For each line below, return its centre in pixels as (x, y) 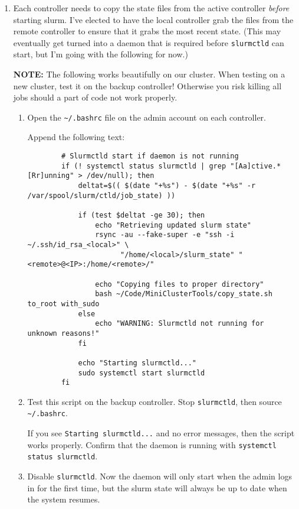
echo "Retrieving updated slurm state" (173, 225)
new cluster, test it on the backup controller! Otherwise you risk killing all (147, 85)
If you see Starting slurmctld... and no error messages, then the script (161, 433)
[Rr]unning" (51, 176)
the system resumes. (64, 499)
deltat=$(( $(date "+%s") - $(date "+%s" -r (167, 186)
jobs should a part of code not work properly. (95, 97)
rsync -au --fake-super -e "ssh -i (165, 235)
